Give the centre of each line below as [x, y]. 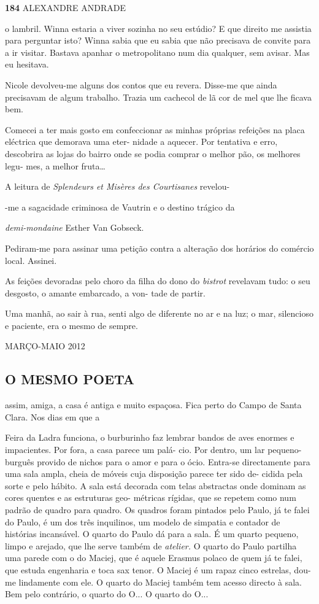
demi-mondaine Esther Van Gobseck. [75, 227]
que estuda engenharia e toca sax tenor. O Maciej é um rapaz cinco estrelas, [148, 569]
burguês [20, 461]
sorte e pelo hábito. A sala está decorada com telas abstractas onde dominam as [156, 485]
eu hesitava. [27, 64]
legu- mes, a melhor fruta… [55, 165]
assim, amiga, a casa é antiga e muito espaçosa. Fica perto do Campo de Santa [153, 405]
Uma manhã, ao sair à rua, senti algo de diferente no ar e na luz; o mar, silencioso [159, 313]
